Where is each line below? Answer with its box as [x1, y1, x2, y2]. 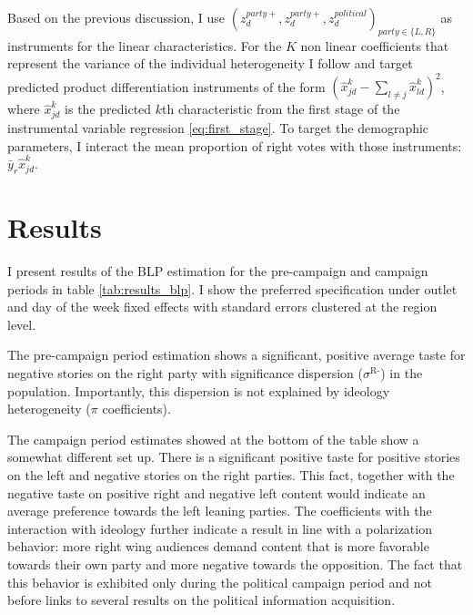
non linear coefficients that [300, 36, 449, 55]
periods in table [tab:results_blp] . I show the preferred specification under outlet [7, 279, 458, 298]
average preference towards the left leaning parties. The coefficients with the [7, 501, 432, 520]
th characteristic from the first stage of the [162, 99, 400, 118]
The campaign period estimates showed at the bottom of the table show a [7, 429, 419, 448]
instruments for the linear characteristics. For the [7, 36, 282, 55]
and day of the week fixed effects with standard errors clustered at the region [7, 297, 438, 316]
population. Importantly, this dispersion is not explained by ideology [7, 381, 390, 400]
